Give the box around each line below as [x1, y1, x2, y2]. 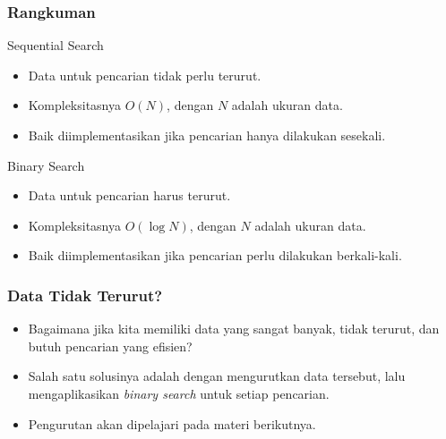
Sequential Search [7, 36, 104, 55]
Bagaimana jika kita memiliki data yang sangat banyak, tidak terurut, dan [28, 319, 440, 338]
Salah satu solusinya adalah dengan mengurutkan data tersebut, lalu [28, 367, 406, 385]
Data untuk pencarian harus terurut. [28, 186, 231, 205]
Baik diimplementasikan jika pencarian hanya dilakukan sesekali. [28, 126, 386, 144]
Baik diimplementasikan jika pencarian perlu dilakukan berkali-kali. [28, 246, 402, 265]
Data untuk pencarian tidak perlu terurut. [28, 65, 262, 84]
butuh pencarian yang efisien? [28, 336, 193, 355]
